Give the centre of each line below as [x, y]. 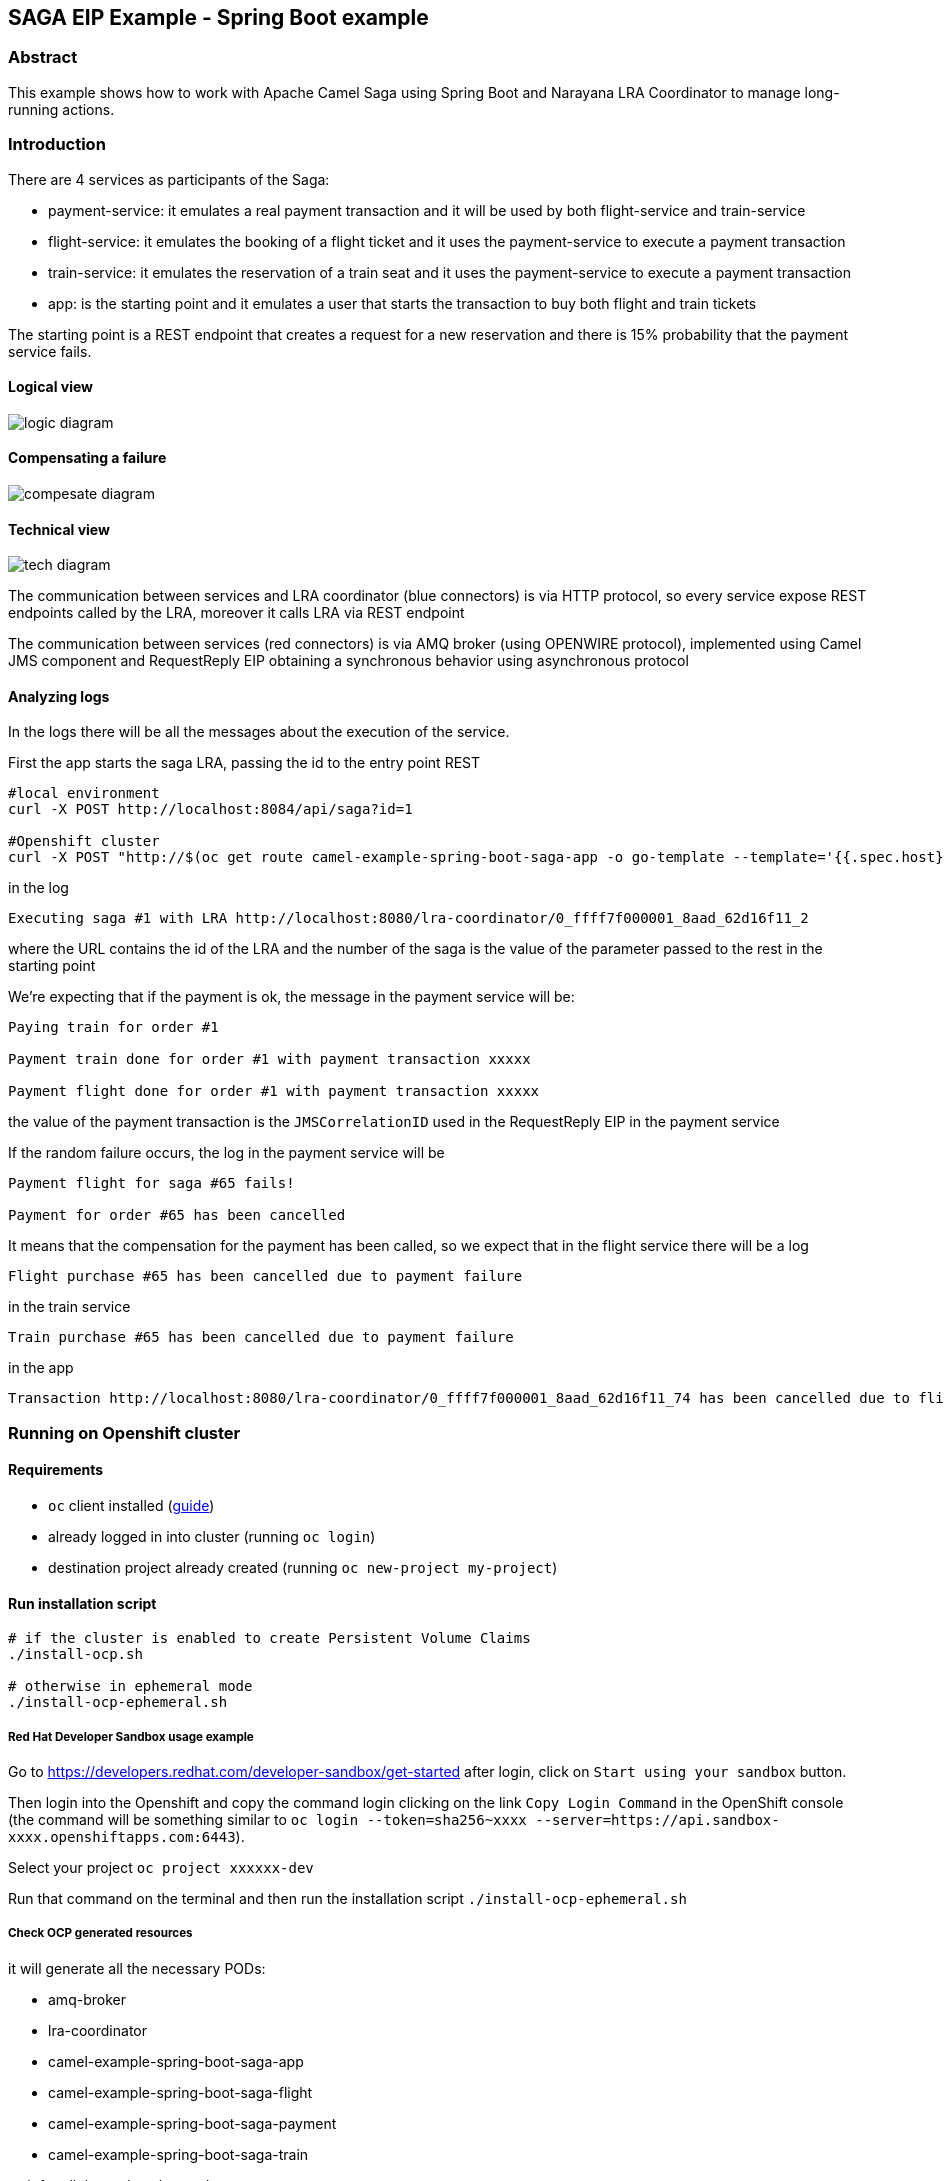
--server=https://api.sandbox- [657, 1820]
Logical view [50, 387]
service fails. [50, 351]
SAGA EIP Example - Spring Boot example [218, 17]
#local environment [84, 793]
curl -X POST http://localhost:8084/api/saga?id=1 [210, 809]
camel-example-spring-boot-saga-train [178, 2154]
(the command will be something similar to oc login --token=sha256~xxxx [267, 1820]
